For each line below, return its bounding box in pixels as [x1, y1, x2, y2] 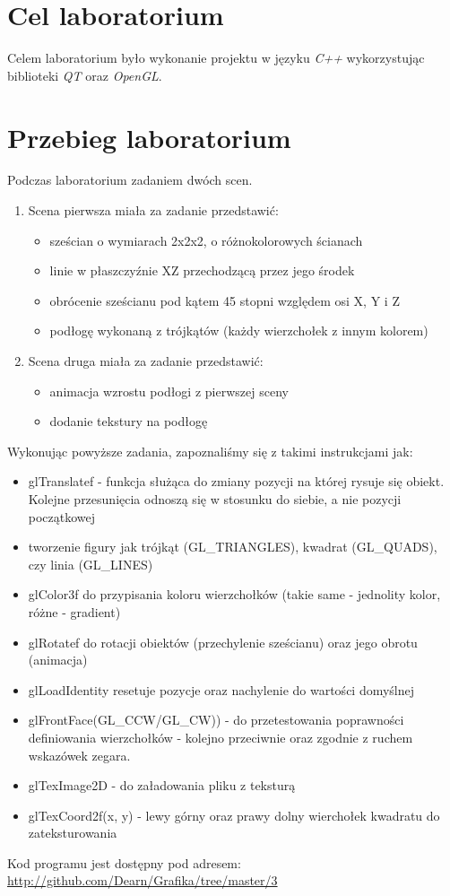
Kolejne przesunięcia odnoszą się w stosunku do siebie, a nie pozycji [28, 489, 402, 508]
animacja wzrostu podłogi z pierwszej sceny [49, 381, 289, 400]
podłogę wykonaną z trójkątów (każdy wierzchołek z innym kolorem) [49, 321, 428, 340]
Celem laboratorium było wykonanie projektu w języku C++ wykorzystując [7, 48, 425, 67]
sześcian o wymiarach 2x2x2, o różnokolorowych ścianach [49, 231, 363, 249]
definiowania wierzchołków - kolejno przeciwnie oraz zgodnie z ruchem [28, 727, 413, 746]
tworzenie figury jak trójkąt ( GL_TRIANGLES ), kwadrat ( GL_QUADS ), [28, 537, 437, 556]
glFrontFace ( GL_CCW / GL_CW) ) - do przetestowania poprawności [28, 710, 404, 729]
